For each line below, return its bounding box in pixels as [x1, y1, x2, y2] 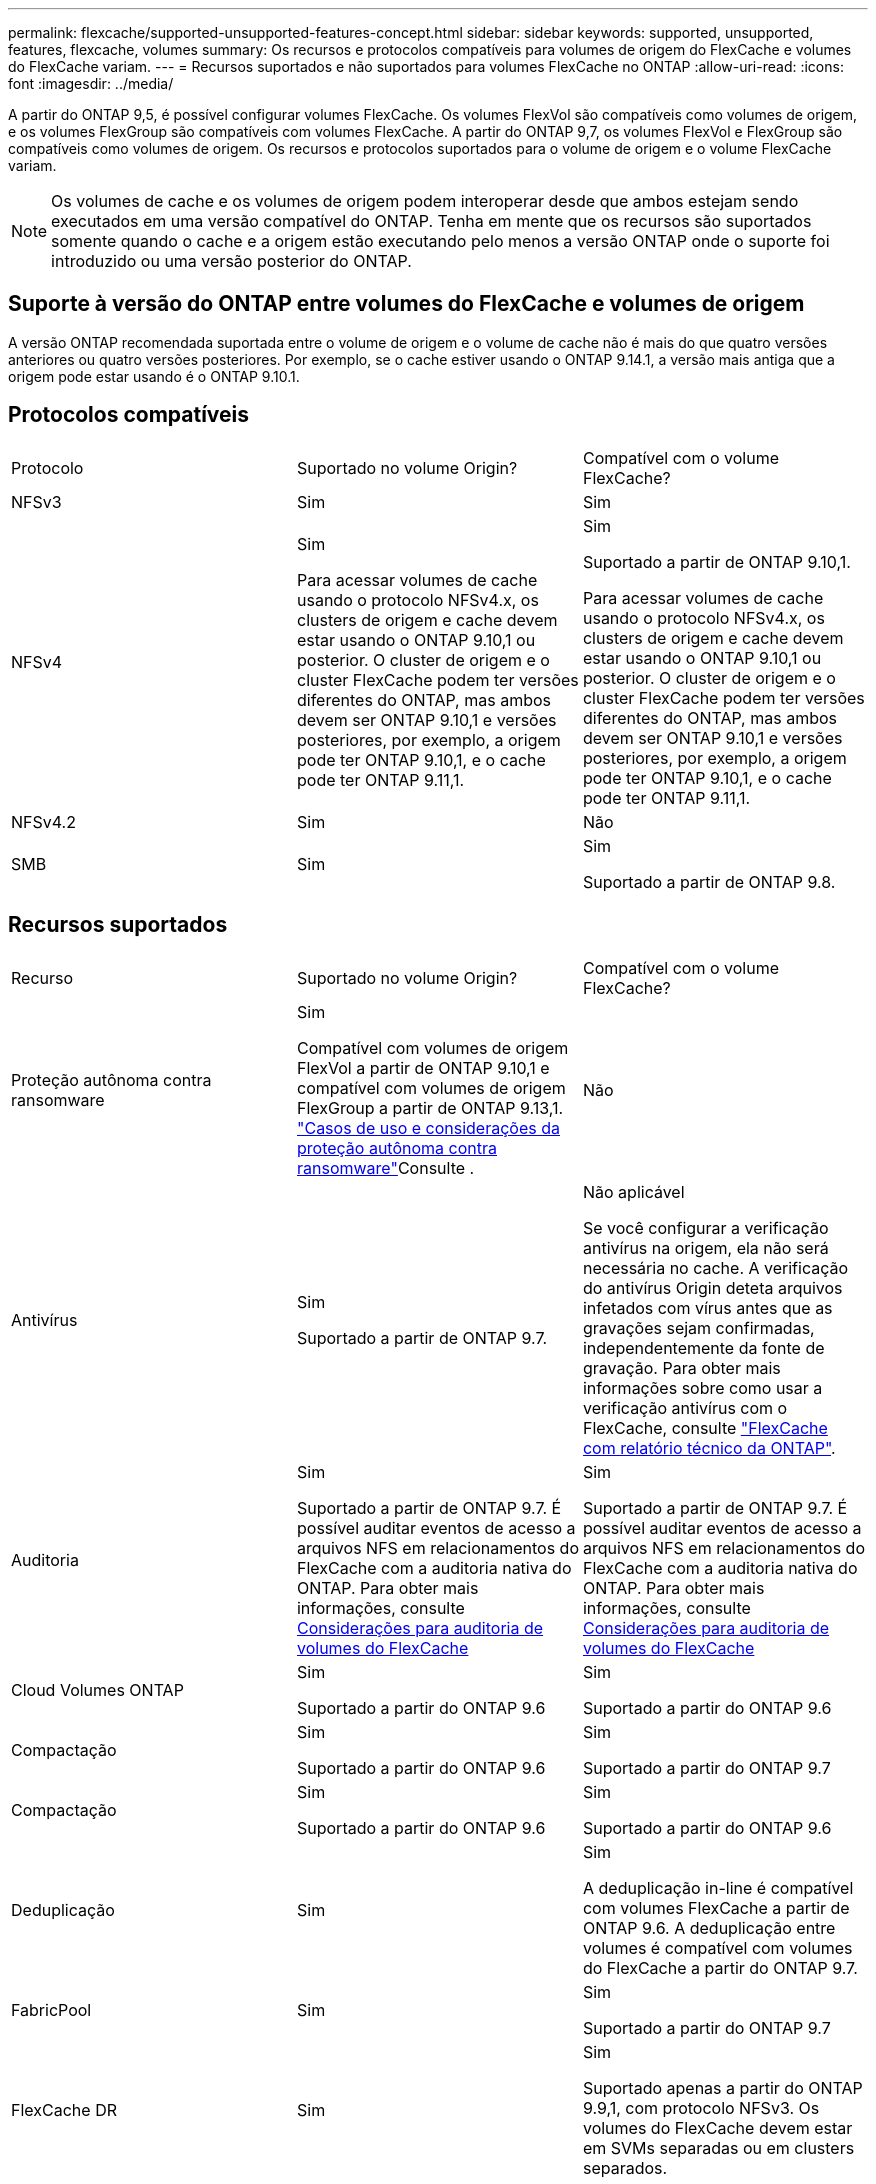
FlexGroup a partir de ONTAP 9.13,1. [296, 1097, 564, 1118]
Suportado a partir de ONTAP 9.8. [582, 871, 836, 892]
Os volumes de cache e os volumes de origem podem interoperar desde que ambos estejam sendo [51, 191, 799, 211]
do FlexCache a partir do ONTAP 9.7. [582, 1957, 858, 1978]
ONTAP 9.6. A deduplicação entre [582, 1917, 836, 1938]
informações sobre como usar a [582, 1377, 823, 1398]
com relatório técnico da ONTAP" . [582, 1437, 836, 1458]
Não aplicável [582, 1181, 685, 1202]
